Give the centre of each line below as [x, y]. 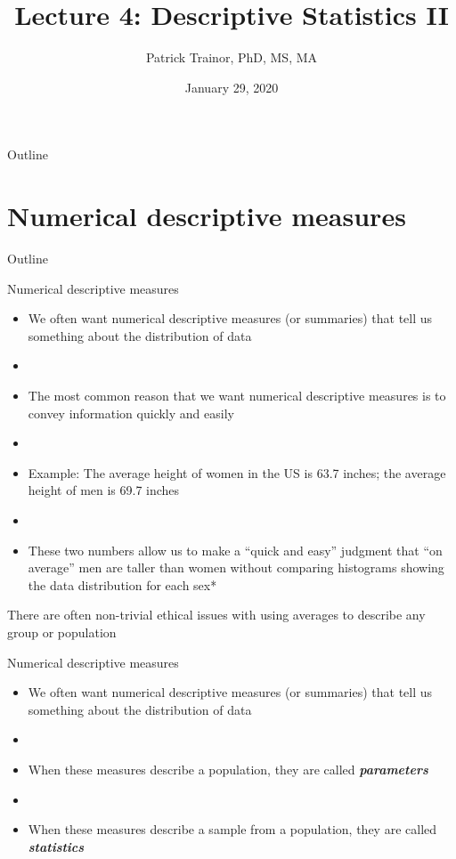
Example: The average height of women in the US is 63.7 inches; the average [237, 472]
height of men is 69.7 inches [104, 490]
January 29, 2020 [232, 87]
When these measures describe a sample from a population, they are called [232, 829]
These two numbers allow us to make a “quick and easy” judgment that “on [235, 550]
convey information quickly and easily [131, 413]
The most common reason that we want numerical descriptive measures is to [237, 395]
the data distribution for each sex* [122, 584]
